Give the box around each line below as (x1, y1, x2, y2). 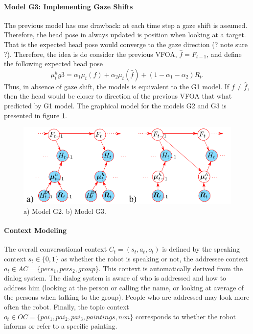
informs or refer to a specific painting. (4, 321, 117, 331)
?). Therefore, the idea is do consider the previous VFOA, (4, 49, 177, 59)
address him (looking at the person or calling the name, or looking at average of (4, 282, 244, 292)
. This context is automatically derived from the (98, 263, 243, 273)
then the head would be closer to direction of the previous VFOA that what (4, 91, 232, 101)
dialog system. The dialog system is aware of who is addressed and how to (4, 273, 227, 283)
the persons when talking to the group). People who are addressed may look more (4, 292, 250, 302)
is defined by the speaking (162, 244, 240, 254)
